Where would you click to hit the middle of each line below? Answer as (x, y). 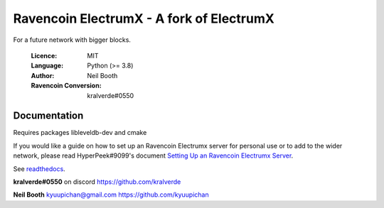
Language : (47, 66)
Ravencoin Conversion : (66, 86)
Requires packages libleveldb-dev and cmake (80, 133)
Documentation (48, 116)
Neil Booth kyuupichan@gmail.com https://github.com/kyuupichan (111, 195)
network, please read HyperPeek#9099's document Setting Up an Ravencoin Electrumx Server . (153, 155)
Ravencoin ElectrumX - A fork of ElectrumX (144, 18)
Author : (43, 75)
